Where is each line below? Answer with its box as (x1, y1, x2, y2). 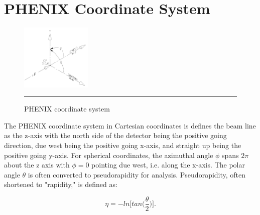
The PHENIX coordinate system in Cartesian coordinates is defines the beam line (4, 120, 256, 130)
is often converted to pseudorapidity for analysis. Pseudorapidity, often (28, 169, 246, 179)
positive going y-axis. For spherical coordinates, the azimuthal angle (4, 149, 213, 160)
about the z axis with (4, 159, 70, 170)
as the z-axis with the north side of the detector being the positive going (4, 130, 227, 140)
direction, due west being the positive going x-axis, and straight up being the (4, 139, 241, 150)
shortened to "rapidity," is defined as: (4, 179, 117, 189)
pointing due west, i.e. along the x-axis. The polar (91, 159, 245, 170)
